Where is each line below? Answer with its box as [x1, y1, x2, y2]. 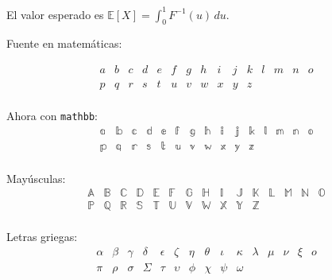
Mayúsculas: [6, 169, 66, 186]
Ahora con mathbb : [6, 107, 98, 123]
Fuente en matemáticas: [6, 35, 122, 52]
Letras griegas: [6, 228, 78, 245]
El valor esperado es [6, 6, 104, 22]
